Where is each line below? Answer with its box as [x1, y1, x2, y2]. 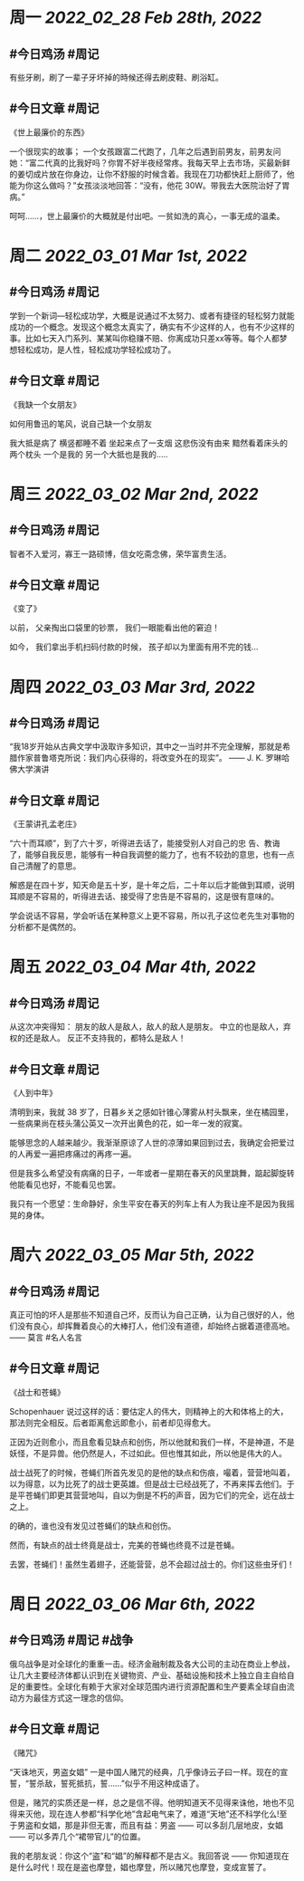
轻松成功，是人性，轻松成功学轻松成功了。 [16, 344, 176, 355]
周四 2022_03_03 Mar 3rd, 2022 [9, 677, 256, 697]
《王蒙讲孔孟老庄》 [9, 819, 81, 830]
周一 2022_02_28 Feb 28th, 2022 [9, 7, 262, 28]
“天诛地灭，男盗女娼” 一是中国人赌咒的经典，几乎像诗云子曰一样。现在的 [9, 1766, 280, 1777]
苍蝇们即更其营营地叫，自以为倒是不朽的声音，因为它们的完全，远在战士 [24, 1490, 295, 1501]
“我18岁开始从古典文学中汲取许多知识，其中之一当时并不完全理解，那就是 [9, 741, 283, 752]
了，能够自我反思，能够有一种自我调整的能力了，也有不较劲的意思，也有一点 [9, 849, 295, 860]
